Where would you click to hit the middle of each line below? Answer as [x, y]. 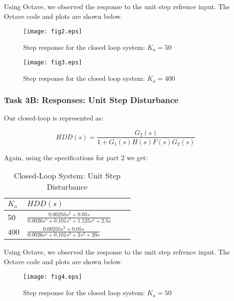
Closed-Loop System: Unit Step [67, 176]
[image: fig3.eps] [53, 63]
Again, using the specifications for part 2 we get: [76, 157]
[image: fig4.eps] [53, 277]
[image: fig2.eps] [53, 32]
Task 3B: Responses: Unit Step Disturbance [91, 99]
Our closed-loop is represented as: [54, 117]
